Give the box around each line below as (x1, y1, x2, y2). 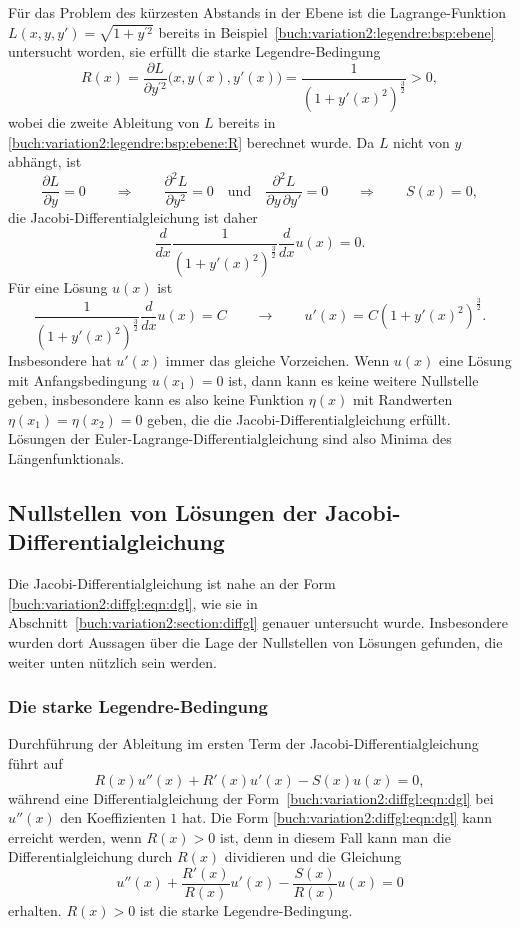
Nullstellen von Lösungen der (8, 496, 318, 527)
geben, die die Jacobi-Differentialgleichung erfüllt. (147, 408, 451, 429)
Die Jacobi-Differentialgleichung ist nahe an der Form (8, 573, 336, 594)
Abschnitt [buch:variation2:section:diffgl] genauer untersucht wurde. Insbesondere (8, 612, 508, 633)
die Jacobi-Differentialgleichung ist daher (8, 207, 258, 228)
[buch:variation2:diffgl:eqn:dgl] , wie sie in (8, 592, 258, 613)
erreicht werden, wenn (8, 826, 142, 847)
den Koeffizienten (60, 807, 166, 828)
